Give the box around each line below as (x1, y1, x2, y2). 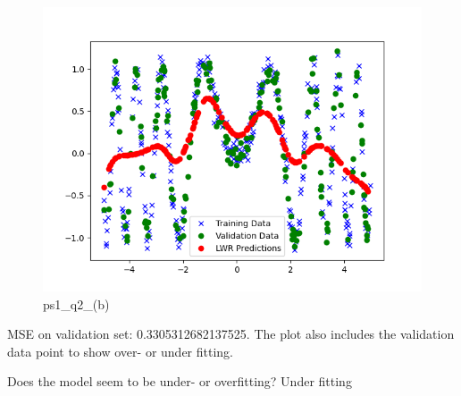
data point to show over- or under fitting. (7, 341, 233, 360)
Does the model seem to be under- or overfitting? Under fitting (7, 372, 352, 391)
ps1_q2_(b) (43, 294, 110, 313)
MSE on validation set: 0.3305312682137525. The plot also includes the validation (7, 324, 455, 343)
